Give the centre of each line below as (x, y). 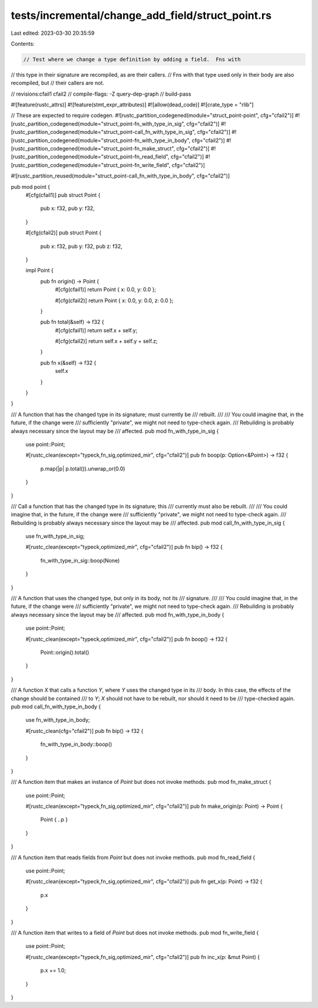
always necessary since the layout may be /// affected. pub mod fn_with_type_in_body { (117, 614)
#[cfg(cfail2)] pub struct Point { (64, 233)
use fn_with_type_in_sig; (55, 536)
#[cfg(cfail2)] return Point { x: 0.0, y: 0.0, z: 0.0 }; (114, 300)
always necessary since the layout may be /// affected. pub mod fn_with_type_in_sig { (115, 431)
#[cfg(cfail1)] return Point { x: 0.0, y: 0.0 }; (105, 290)
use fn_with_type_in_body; (58, 720)
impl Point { (39, 270)
